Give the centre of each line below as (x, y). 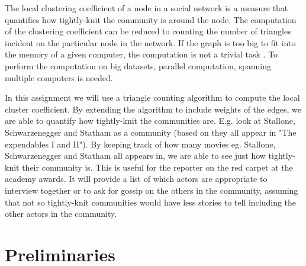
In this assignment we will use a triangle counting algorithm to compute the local (152, 97)
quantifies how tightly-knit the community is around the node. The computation (151, 19)
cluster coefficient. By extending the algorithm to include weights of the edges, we (153, 109)
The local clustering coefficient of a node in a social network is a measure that (146, 8)
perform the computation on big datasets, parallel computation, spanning (138, 65)
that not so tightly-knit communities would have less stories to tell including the (151, 202)
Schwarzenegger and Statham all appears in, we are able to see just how (135, 156)
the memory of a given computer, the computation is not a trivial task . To (141, 54)
